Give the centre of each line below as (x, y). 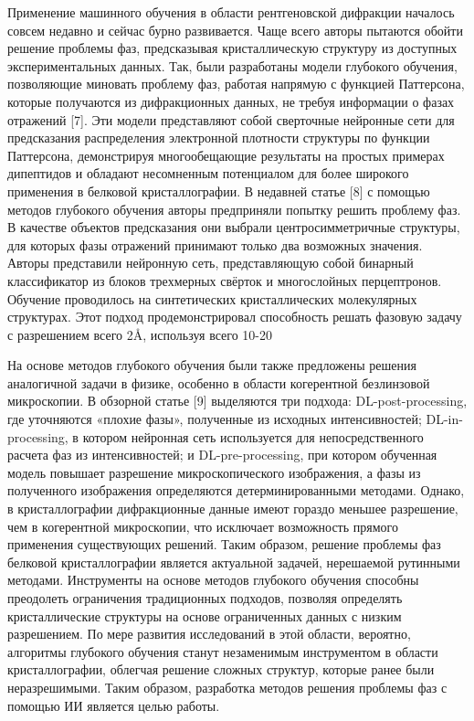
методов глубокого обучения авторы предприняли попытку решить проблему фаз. (234, 209)
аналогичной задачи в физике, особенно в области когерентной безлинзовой (219, 382)
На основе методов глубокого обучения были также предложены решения (212, 365)
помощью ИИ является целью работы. (114, 705)
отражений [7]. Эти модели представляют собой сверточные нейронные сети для (231, 119)
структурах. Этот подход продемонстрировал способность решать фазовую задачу (235, 317)
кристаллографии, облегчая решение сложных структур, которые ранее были (221, 669)
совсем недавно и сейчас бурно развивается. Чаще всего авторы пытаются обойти (235, 30)
